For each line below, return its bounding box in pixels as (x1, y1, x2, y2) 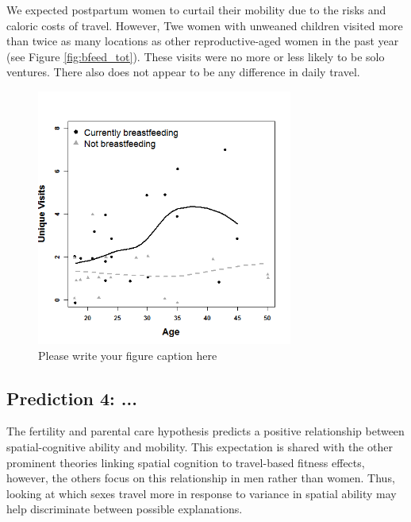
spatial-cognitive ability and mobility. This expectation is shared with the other (6, 438, 393, 454)
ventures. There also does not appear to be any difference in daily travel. (6, 64, 360, 80)
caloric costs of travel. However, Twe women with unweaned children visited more (6, 17, 403, 33)
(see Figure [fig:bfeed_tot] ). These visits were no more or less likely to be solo (6, 48, 385, 64)
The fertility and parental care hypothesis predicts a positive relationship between (6, 423, 405, 439)
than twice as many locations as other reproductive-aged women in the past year (6, 33, 399, 49)
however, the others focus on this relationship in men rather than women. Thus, (6, 470, 395, 486)
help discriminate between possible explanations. (6, 501, 243, 517)
